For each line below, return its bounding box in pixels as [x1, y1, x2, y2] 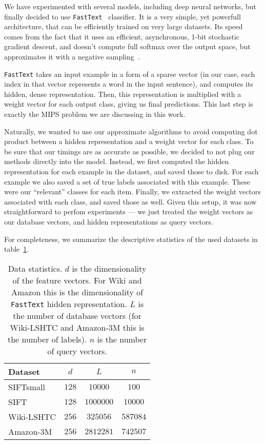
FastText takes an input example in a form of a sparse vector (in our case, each [4, 68, 255, 79]
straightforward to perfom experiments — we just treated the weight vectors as [4, 206, 253, 217]
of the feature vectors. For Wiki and [12, 274, 142, 286]
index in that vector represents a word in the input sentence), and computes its [4, 78, 253, 89]
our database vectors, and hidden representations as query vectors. [4, 216, 213, 227]
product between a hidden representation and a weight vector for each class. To [4, 136, 254, 147]
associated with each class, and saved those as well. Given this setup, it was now [4, 196, 257, 207]
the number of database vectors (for [13, 309, 141, 321]
